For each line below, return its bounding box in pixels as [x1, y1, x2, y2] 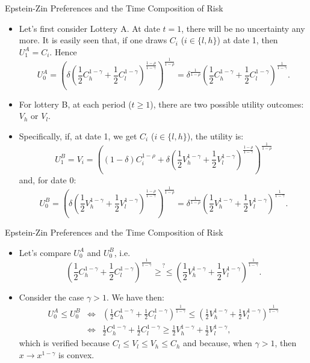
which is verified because [19, 337, 110, 349]
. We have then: [106, 290, 164, 303]
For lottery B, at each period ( [19, 97, 132, 110]
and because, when [183, 337, 252, 349]
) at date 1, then [217, 34, 278, 46]
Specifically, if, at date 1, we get [19, 130, 137, 142]
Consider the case [19, 290, 84, 303]
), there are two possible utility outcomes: [150, 97, 304, 110]
